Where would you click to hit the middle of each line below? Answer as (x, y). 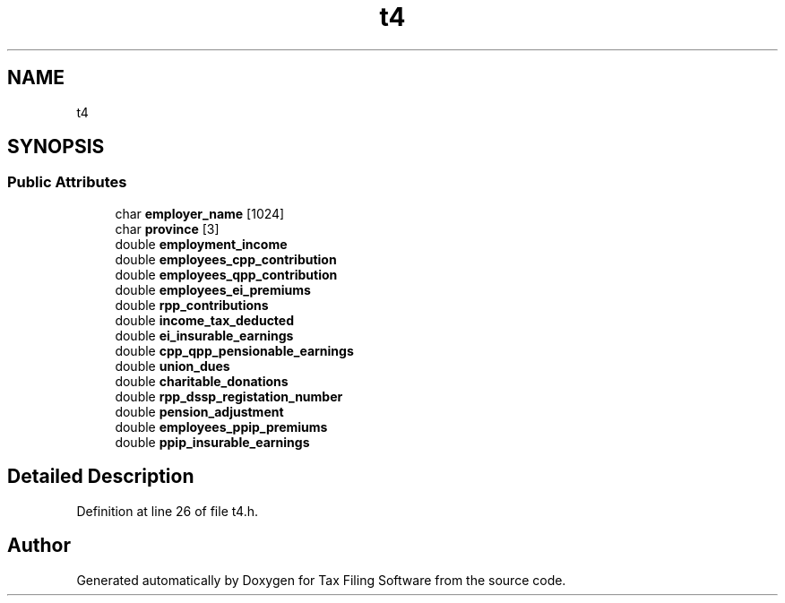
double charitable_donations (202, 381)
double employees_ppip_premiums (221, 426)
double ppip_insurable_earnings (212, 442)
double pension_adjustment (199, 411)
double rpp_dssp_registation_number (229, 396)
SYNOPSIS (56, 147)
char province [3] (167, 228)
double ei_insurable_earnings (204, 335)
